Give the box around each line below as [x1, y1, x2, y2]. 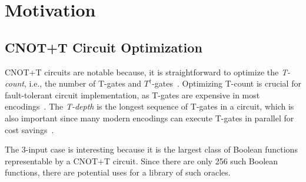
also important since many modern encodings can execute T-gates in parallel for [5, 111, 294, 124]
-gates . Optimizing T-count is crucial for [152, 77, 301, 90]
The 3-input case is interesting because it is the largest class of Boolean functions [5, 143, 298, 155]
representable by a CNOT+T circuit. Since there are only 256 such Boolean [5, 154, 278, 167]
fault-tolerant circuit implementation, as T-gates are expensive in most [5, 88, 260, 101]
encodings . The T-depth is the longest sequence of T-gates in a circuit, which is [5, 100, 294, 112]
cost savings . [5, 123, 54, 135]
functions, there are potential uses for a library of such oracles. [5, 166, 231, 178]
